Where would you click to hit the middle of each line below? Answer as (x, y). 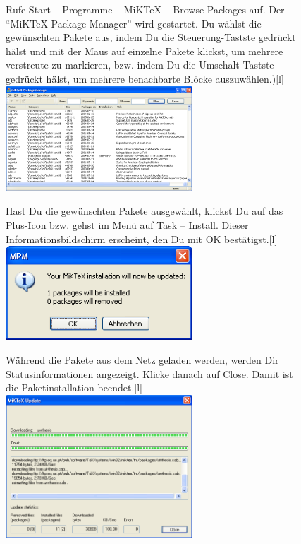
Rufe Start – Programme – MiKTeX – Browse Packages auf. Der (145, 9)
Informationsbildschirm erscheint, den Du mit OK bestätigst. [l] (142, 238)
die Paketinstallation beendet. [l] (74, 388)
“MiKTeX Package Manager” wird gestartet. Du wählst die (134, 23)
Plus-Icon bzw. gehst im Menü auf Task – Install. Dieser (127, 224)
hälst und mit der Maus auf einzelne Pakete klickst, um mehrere (145, 51)
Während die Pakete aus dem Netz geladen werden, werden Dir (142, 359)
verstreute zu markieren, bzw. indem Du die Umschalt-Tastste (140, 65)
